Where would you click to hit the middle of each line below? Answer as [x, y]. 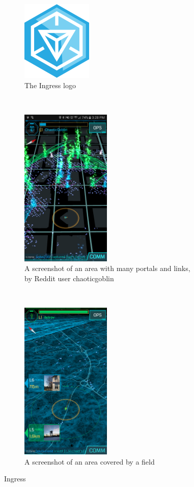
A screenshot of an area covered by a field [90, 461]
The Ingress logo [50, 85]
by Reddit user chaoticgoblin [69, 278]
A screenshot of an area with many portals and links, [107, 268]
